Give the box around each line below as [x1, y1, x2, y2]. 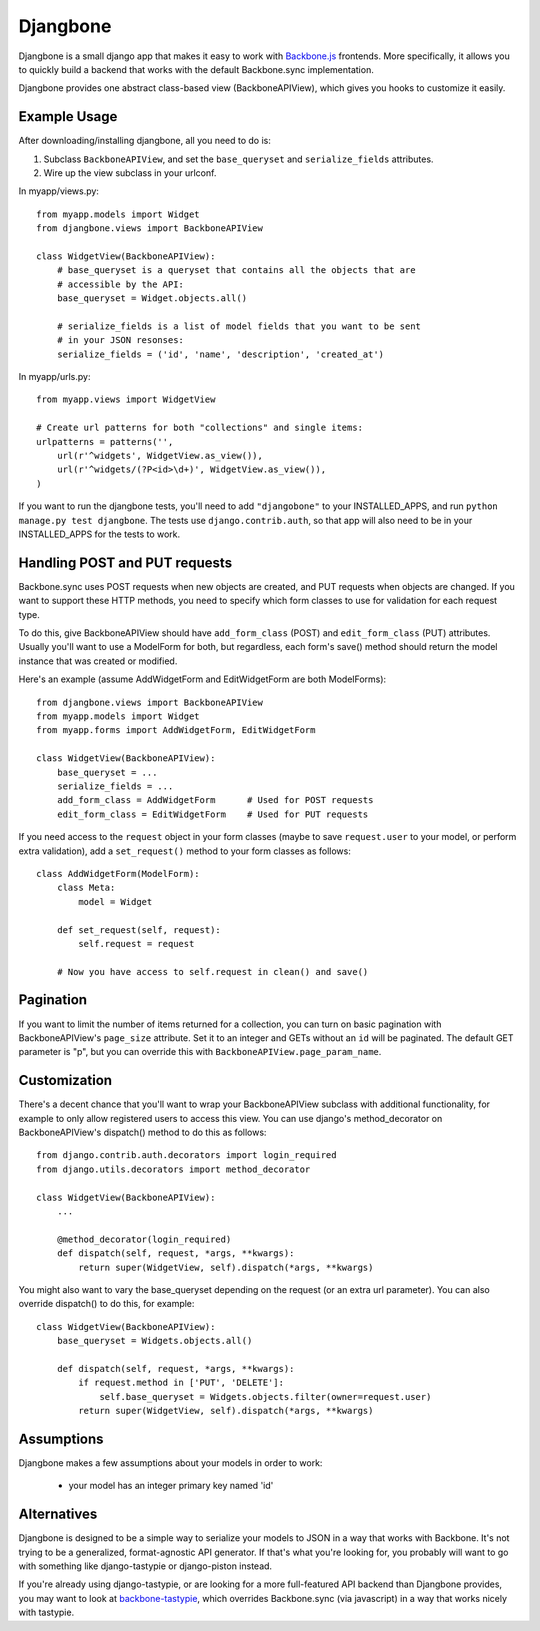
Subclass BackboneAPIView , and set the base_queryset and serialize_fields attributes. [43, 153, 434, 165]
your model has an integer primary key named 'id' [68, 1480, 274, 1492]
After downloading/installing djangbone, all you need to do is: [18, 135, 272, 147]
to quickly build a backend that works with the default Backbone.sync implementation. [18, 63, 374, 75]
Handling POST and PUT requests [18, 554, 233, 571]
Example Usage [18, 108, 118, 125]
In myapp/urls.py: [18, 371, 91, 383]
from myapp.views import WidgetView [36, 394, 216, 405]
